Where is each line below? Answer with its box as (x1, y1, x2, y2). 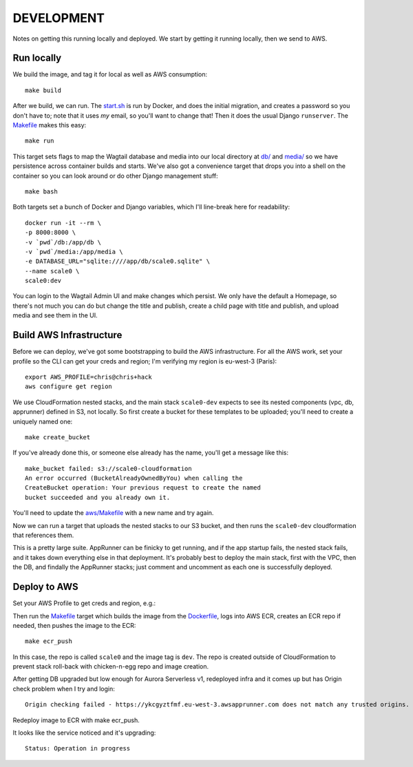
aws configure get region (25, 383, 113, 390)
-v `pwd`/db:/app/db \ (25, 238, 102, 246)
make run (25, 137, 54, 145)
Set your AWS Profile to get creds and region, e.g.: (12, 599, 156, 607)
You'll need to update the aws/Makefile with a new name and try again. (12, 509, 214, 517)
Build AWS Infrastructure (12, 329, 123, 341)
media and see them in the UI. (12, 311, 98, 319)
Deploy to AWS (12, 581, 78, 593)
